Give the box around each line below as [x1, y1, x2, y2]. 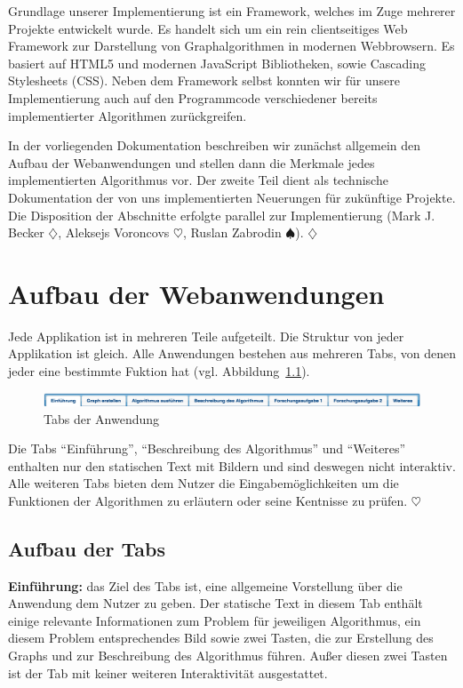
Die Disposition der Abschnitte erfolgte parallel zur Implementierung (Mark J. [8, 205, 435, 224]
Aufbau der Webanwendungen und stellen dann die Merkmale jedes [8, 153, 375, 172]
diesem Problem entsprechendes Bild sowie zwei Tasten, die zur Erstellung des [8, 628, 434, 647]
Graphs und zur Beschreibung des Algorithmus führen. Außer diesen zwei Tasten [8, 646, 448, 665]
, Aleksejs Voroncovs [58, 223, 170, 242]
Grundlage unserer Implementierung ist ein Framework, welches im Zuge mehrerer [8, 2, 456, 20]
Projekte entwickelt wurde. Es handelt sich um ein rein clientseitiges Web [8, 19, 408, 37]
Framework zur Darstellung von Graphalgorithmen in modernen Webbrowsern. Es [8, 36, 455, 55]
